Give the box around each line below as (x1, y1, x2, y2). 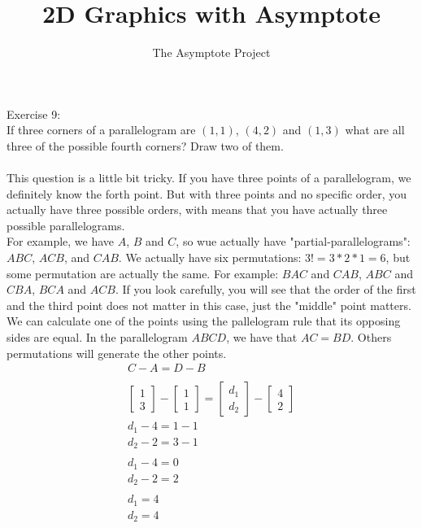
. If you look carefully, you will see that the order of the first (115, 281, 416, 298)
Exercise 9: (7, 105, 61, 122)
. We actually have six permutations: (118, 249, 302, 266)
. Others (350, 329, 392, 346)
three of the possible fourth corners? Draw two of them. (7, 137, 284, 154)
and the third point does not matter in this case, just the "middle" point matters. (7, 296, 411, 313)
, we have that (226, 329, 298, 346)
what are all (345, 121, 405, 138)
